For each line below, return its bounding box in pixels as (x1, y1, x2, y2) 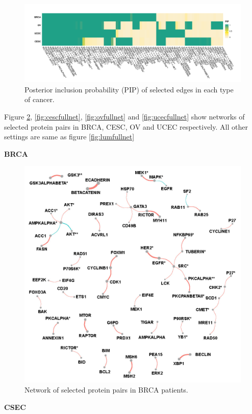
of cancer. (24, 94, 55, 105)
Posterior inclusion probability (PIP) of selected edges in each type (24, 84, 234, 94)
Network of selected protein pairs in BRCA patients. (24, 384, 188, 395)
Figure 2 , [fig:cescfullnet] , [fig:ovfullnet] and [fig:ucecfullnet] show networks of (4, 111, 245, 121)
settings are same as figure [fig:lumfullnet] (4, 131, 135, 142)
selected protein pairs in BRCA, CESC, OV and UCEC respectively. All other (4, 121, 248, 132)
